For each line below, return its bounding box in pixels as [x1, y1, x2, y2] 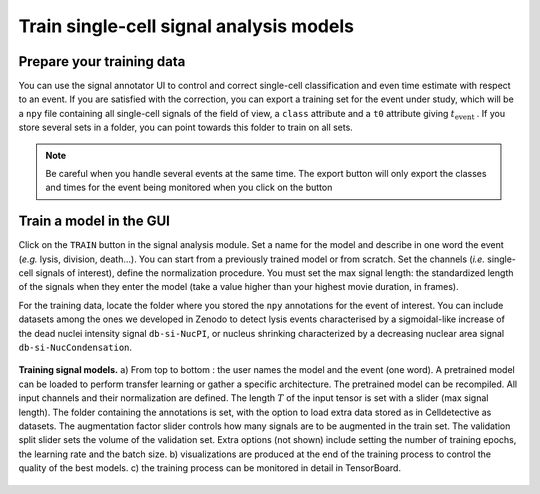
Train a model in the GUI [18, 213, 170, 230]
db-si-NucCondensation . [18, 341, 133, 354]
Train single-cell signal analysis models [18, 15, 355, 37]
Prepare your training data [18, 53, 186, 70]
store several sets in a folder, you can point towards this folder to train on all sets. [18, 121, 354, 134]
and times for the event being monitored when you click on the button [45, 181, 333, 194]
